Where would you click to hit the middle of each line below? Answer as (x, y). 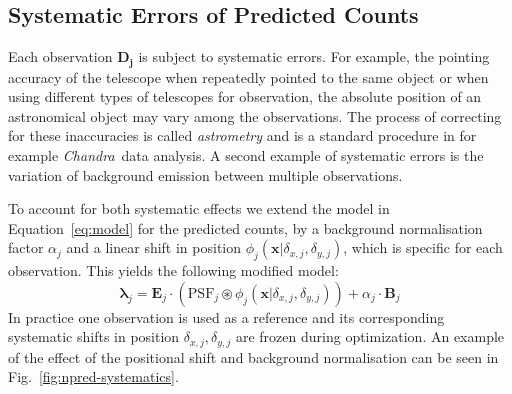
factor (26, 247)
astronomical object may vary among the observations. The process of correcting (255, 115)
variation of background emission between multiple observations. (205, 174)
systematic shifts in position (94, 336)
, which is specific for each (423, 247)
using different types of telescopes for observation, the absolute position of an (245, 96)
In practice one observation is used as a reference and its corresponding (226, 316)
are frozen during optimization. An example (370, 336)
